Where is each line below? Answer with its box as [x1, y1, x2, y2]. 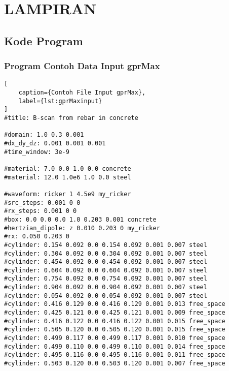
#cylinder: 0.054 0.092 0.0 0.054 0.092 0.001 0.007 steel [4, 292, 207, 299]
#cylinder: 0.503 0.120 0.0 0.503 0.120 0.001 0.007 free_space [4, 360, 225, 367]
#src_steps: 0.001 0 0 [4, 199, 81, 206]
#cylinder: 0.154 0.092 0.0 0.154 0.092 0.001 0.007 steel [4, 241, 207, 249]
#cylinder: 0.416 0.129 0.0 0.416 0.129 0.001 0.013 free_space [4, 300, 225, 308]
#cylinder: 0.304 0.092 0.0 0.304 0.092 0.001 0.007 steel [4, 250, 207, 257]
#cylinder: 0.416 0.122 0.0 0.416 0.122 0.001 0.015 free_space [4, 317, 225, 325]
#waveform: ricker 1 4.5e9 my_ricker [4, 190, 131, 198]
